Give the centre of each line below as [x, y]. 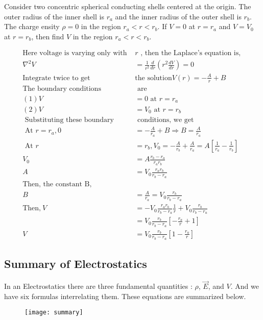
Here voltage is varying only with [75, 53]
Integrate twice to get [56, 78]
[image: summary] [54, 313]
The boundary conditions [62, 89]
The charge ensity [32, 26]
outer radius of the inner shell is [54, 16]
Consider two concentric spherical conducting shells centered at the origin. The [128, 6]
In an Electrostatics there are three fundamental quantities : [98, 286]
